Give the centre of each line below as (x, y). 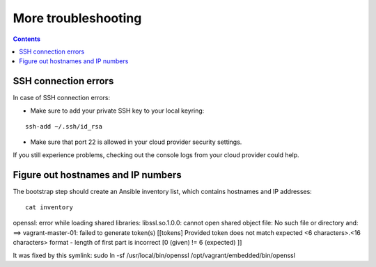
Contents (27, 39)
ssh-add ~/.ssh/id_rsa (64, 127)
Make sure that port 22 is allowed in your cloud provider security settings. (136, 142)
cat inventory (49, 208)
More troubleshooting (77, 18)
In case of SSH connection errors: (62, 98)
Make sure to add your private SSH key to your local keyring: (117, 111)
